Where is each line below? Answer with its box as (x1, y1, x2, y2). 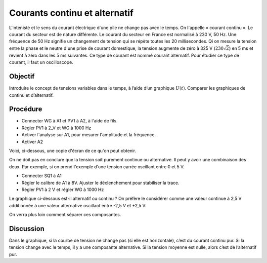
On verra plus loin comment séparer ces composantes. (9, 212, 121, 218)
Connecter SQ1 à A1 (21, 173, 62, 179)
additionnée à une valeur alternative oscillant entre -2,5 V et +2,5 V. (9, 202, 147, 208)
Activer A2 (21, 139, 43, 145)
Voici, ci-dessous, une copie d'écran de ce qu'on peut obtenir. (9, 148, 136, 153)
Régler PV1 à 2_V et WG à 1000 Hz (21, 125, 91, 131)
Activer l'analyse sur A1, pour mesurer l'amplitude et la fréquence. (21, 132, 156, 138)
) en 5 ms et (229, 45, 254, 51)
